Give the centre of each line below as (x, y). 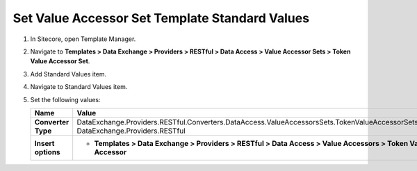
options (47, 152)
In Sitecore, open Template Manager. (83, 39)
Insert (44, 143)
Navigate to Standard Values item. (79, 87)
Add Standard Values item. (68, 74)
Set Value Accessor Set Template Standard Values (161, 18)
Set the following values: (65, 99)
